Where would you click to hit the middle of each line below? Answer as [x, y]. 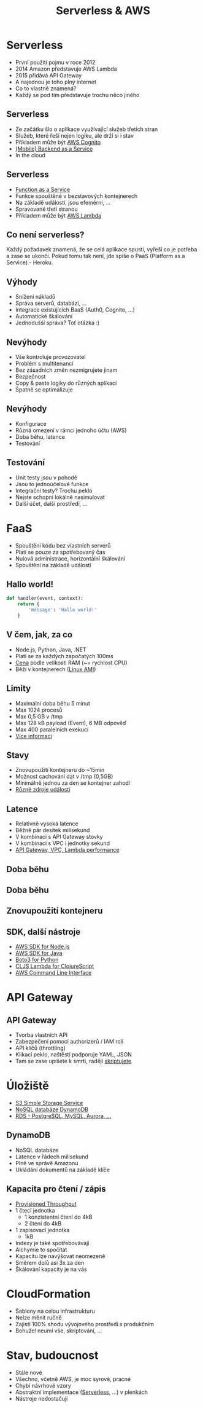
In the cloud [30, 155]
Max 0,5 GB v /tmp [39, 716]
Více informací [33, 736]
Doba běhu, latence [40, 436]
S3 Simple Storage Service [49, 1103]
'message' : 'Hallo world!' [63, 610]
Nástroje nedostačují [41, 1398]
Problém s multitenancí [44, 364]
